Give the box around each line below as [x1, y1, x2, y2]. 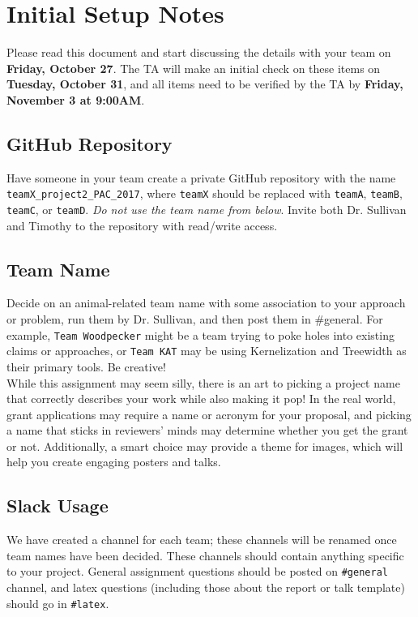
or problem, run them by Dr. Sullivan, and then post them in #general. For [6, 311, 383, 327]
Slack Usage [6, 493, 109, 518]
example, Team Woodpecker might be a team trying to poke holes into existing [6, 326, 395, 343]
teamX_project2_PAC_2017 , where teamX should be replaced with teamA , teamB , [6, 185, 403, 202]
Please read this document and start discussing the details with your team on [6, 44, 391, 61]
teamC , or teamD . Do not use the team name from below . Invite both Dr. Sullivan [6, 200, 407, 217]
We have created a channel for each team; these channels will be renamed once [6, 531, 397, 548]
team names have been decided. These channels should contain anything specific [6, 546, 404, 563]
